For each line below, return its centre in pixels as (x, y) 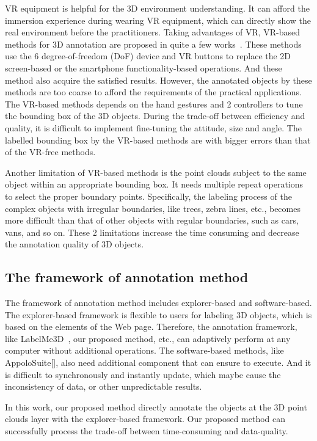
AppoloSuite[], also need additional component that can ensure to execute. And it (158, 363)
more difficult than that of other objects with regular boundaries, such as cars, (152, 220)
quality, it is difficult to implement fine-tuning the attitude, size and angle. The (153, 127)
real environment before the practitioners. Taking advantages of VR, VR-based (153, 32)
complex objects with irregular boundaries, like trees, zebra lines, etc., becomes (153, 208)
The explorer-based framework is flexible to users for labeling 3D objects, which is (158, 314)
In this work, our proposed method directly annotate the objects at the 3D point (156, 406)
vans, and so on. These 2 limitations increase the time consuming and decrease (152, 232)
